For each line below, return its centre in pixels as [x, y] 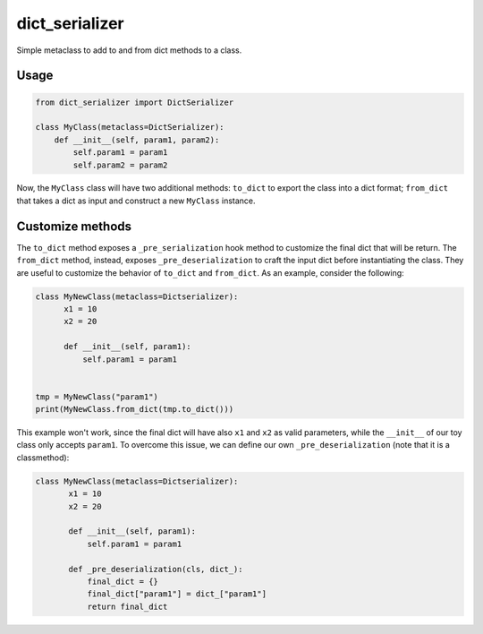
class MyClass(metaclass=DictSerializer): [130, 127]
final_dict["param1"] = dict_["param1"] [177, 594]
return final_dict [127, 606]
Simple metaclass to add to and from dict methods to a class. [129, 50]
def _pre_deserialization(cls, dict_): [156, 569]
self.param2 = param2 [120, 165]
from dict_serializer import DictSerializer [135, 102]
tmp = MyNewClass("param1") [97, 397]
